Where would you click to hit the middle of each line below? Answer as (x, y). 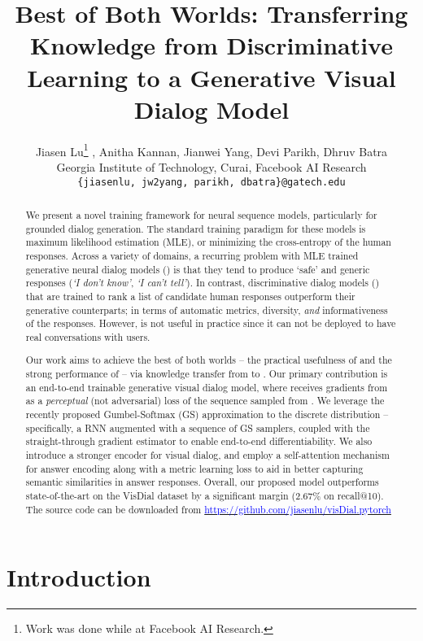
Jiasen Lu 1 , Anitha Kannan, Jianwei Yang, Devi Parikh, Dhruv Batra (211, 150)
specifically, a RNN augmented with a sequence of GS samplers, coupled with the (198, 427)
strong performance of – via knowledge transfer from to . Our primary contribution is (207, 374)
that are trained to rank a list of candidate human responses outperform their (190, 296)
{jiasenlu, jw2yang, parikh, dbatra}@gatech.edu (211, 182)
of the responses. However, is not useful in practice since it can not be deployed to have (211, 323)
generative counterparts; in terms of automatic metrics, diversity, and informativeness (207, 310)
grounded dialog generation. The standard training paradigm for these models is (196, 228)
